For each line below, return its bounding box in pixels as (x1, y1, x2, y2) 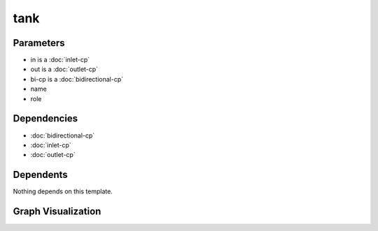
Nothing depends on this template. (13, 187, 113, 195)
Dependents (13, 169, 68, 181)
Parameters (13, 37, 65, 49)
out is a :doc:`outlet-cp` (30, 65, 98, 73)
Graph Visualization (13, 206, 101, 218)
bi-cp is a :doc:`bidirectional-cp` (30, 75, 124, 83)
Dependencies (13, 112, 78, 125)
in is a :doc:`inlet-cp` (30, 56, 90, 64)
